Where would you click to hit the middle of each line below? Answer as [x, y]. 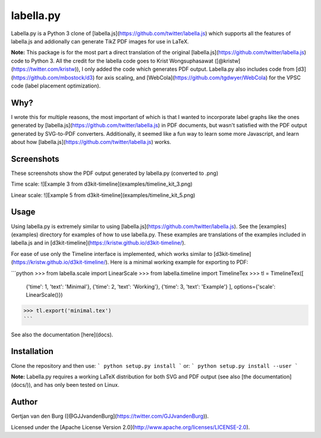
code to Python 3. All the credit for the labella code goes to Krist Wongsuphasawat [112, 61]
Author [24, 402]
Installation [32, 351]
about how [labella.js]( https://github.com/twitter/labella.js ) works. [91, 142]
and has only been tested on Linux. [76, 385]
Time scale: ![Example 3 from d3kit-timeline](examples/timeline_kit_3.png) [102, 184]
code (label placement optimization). [56, 86]
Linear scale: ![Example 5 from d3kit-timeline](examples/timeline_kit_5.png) [103, 195]
